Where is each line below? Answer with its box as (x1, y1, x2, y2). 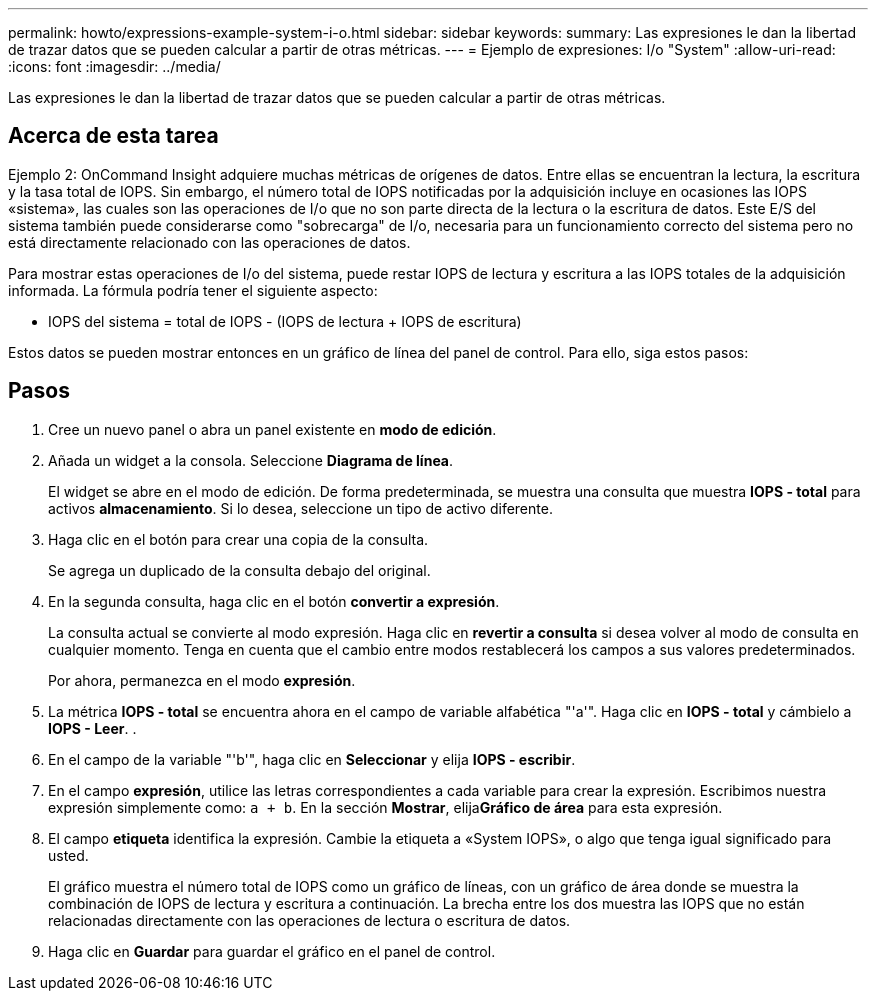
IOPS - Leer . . (48, 719, 137, 737)
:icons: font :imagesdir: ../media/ (8, 58, 221, 75)
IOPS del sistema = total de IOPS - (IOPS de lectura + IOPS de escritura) (48, 312, 522, 330)
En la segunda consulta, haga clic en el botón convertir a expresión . (48, 592, 500, 610)
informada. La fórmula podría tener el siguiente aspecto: (8, 281, 378, 299)
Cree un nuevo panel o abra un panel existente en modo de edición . (48, 420, 497, 438)
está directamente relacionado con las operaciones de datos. (8, 233, 411, 251)
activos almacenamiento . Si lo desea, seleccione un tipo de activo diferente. (48, 499, 553, 517)
